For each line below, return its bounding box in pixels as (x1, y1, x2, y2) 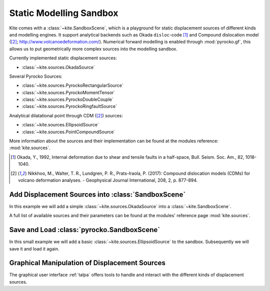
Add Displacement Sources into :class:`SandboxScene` (9, 190, 186, 199)
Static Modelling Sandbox (9, 7, 118, 18)
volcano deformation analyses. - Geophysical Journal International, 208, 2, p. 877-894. (18, 177, 198, 183)
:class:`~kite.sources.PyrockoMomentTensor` (21, 89, 115, 95)
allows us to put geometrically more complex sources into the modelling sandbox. (9, 45, 177, 52)
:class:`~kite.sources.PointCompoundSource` (21, 129, 115, 135)
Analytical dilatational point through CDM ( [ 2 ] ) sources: (9, 112, 123, 118)
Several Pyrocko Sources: (9, 73, 62, 79)
